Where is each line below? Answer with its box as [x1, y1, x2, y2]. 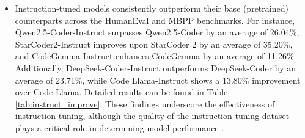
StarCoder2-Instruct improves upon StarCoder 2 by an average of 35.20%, [15, 37, 293, 50]
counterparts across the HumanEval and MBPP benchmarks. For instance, [15, 13, 295, 26]
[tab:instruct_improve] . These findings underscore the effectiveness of [15, 97, 275, 110]
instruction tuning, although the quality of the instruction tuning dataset [15, 109, 290, 122]
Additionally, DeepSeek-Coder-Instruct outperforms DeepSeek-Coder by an [15, 61, 296, 74]
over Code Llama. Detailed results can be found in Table [15, 85, 228, 98]
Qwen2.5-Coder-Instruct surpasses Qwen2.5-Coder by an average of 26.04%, [15, 26, 299, 38]
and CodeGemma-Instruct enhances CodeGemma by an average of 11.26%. [15, 49, 296, 62]
